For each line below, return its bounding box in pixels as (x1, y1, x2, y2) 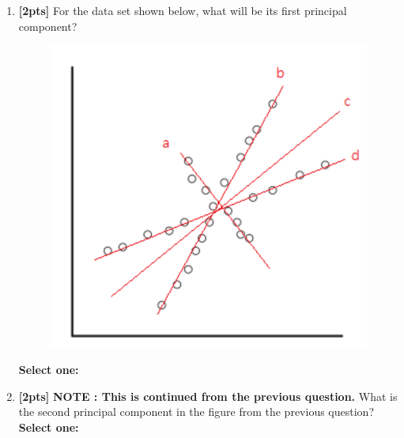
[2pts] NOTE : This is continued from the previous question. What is (18, 387, 398, 404)
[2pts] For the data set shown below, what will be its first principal (18, 2, 347, 18)
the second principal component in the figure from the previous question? (18, 403, 374, 420)
